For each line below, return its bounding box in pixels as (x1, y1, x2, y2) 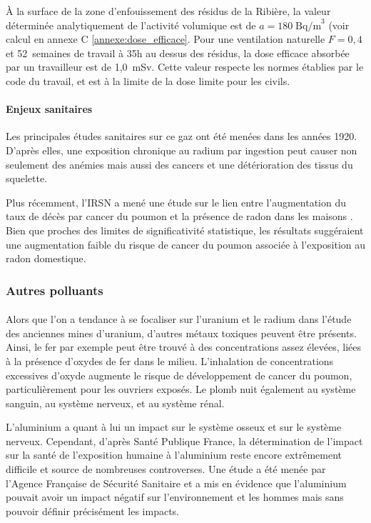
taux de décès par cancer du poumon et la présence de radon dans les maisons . (6, 209, 353, 224)
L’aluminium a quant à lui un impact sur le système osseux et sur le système (6, 419, 342, 434)
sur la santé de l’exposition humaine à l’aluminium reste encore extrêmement (6, 447, 342, 462)
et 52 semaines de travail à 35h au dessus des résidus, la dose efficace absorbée (6, 45, 350, 60)
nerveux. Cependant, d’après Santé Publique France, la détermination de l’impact (6, 433, 363, 448)
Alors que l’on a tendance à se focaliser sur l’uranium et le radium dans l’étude (6, 312, 352, 327)
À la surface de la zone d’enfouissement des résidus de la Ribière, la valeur (6, 4, 331, 18)
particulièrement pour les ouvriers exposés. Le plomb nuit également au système (6, 382, 356, 397)
